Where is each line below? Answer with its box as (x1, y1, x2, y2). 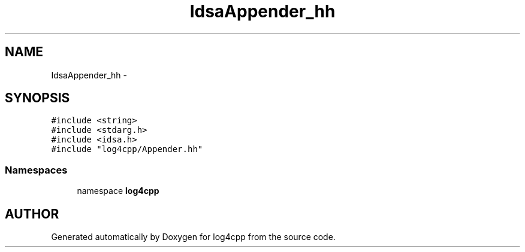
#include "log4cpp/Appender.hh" (51, 144, 203, 154)
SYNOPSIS (5, 90, 70, 106)
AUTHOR (5, 206, 59, 221)
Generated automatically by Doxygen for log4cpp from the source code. (51, 232, 336, 242)
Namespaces (5, 163, 68, 176)
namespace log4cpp (77, 186, 159, 196)
